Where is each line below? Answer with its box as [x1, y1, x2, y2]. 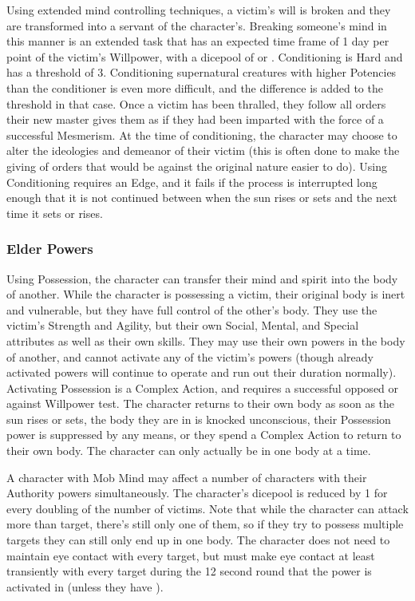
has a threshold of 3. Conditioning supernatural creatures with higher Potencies [6, 64, 397, 81]
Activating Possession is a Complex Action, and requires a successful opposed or [6, 379, 399, 396]
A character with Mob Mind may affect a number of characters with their [6, 469, 367, 485]
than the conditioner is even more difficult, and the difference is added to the [6, 79, 383, 96]
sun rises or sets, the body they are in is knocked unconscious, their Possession [6, 410, 391, 427]
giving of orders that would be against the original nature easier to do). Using [6, 157, 387, 174]
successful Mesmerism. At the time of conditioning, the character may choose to [6, 126, 397, 143]
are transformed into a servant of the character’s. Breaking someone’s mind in [6, 17, 387, 34]
